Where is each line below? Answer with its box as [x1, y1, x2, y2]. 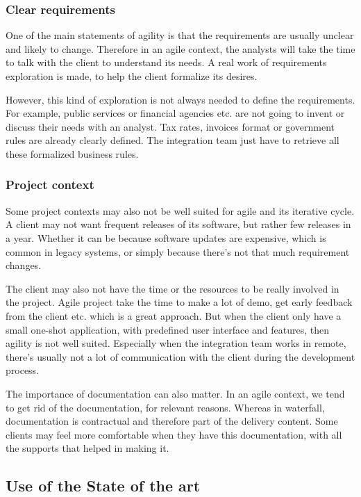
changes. [6, 258, 42, 272]
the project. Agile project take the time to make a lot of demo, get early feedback [6, 295, 353, 309]
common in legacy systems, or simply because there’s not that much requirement [6, 244, 350, 259]
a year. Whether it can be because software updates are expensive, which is [6, 230, 326, 245]
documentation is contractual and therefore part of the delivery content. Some [6, 414, 338, 428]
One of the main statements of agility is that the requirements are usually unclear [6, 28, 354, 42]
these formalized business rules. [6, 146, 139, 161]
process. [6, 363, 40, 377]
